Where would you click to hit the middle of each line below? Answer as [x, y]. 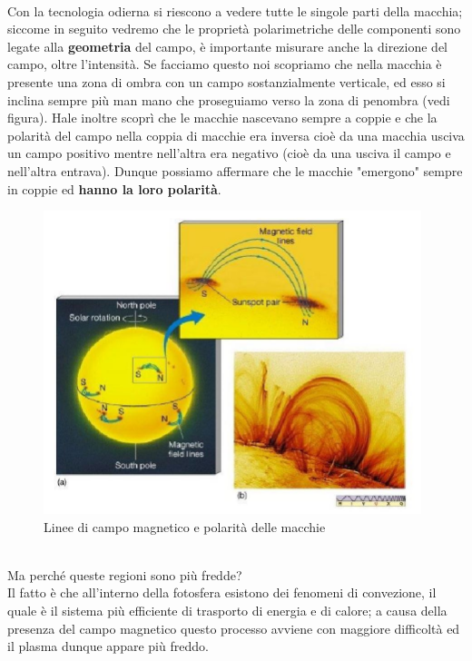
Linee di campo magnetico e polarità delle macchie [185, 526]
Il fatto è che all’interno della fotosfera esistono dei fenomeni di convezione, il [222, 592]
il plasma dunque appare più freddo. [108, 646]
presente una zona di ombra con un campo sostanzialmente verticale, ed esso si [226, 81]
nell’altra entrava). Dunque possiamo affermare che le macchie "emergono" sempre [235, 170]
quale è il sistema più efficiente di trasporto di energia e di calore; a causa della [227, 610]
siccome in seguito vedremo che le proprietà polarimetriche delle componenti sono [234, 29]
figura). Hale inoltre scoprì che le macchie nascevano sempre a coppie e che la [222, 118]
